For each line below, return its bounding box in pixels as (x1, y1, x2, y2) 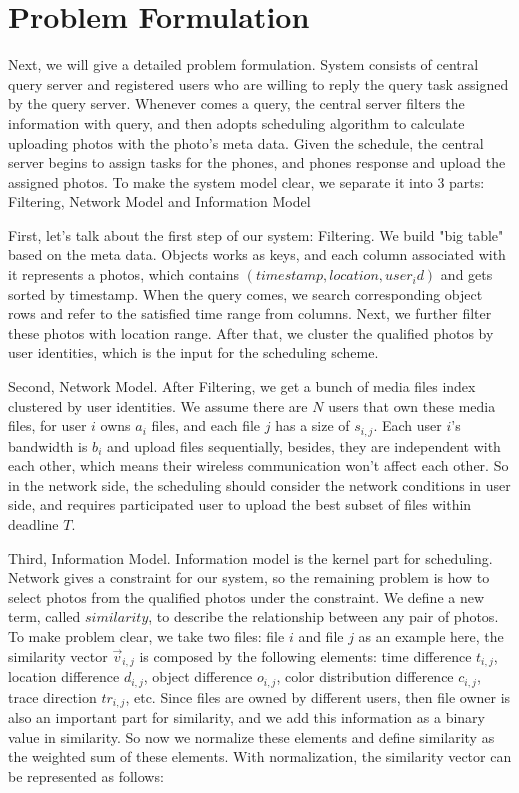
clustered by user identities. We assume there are (8, 395, 308, 416)
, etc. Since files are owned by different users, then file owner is (125, 686, 511, 707)
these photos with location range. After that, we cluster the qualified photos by (8, 322, 494, 343)
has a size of (275, 415, 350, 436)
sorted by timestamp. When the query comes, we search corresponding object (8, 283, 483, 304)
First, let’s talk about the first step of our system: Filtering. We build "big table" (8, 224, 504, 245)
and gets (440, 264, 493, 285)
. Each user (373, 415, 442, 436)
